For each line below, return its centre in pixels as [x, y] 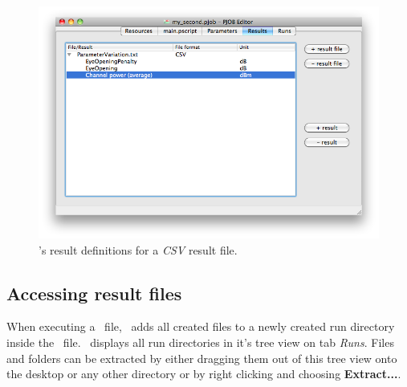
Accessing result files [94, 293]
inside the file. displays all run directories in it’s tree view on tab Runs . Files [200, 342]
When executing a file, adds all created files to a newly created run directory [201, 326]
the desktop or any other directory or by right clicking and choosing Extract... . [204, 374]
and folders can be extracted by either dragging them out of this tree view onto [202, 358]
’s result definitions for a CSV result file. [138, 249]
